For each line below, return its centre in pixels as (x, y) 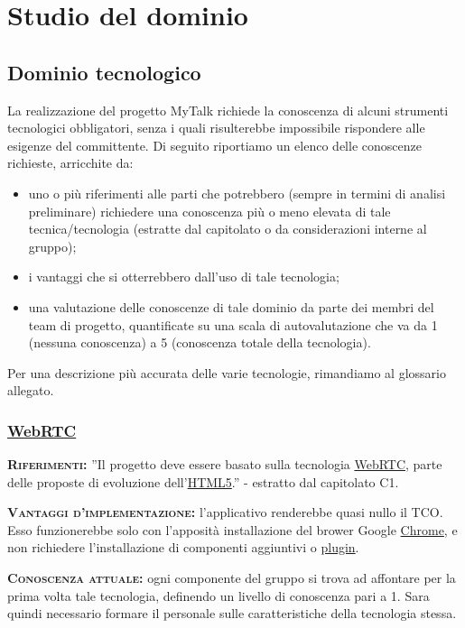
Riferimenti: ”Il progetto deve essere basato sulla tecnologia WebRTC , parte (225, 464)
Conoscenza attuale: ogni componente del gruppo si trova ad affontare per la (232, 578)
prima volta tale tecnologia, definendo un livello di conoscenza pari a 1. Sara (219, 595)
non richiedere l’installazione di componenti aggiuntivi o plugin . (183, 547)
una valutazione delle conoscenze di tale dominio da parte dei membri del (231, 306)
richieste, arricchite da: (70, 163)
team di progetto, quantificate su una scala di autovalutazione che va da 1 (233, 324)
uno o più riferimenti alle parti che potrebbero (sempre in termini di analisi (237, 193)
